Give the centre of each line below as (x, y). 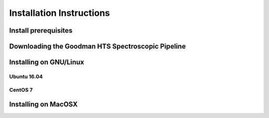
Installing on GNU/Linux (47, 62)
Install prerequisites (41, 30)
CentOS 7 (21, 90)
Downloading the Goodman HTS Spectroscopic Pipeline (98, 46)
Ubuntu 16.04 (26, 76)
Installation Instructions (60, 13)
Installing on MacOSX (44, 104)
